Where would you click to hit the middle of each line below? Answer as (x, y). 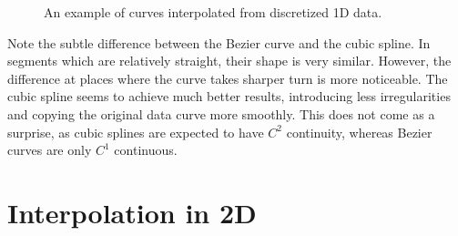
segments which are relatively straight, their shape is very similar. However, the (229, 61)
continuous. (146, 150)
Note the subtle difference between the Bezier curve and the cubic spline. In (219, 42)
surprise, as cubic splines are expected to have (136, 132)
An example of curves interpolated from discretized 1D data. (213, 12)
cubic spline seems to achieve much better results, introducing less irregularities (229, 96)
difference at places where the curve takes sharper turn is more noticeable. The (228, 78)
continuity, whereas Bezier (359, 132)
